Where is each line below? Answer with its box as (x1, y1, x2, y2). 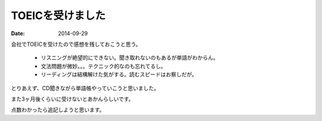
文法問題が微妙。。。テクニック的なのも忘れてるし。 (41, 63, 166, 70)
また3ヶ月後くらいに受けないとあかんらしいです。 (11, 95, 134, 103)
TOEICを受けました (11, 9, 106, 22)
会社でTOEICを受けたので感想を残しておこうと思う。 (11, 41, 141, 48)
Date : (11, 30, 25, 37)
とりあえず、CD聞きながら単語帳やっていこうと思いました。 (11, 84, 159, 92)
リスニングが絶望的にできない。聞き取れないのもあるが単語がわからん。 (41, 54, 219, 61)
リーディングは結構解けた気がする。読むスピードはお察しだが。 (41, 71, 197, 78)
